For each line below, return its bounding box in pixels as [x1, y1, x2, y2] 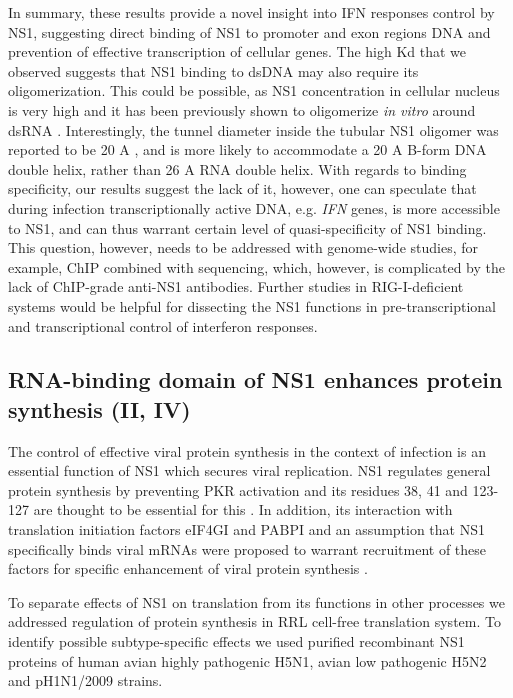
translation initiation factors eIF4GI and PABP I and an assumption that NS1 [8, 519, 485, 540]
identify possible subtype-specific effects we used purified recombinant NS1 [8, 631, 465, 652]
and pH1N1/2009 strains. [8, 670, 163, 691]
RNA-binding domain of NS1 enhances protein [8, 364, 503, 395]
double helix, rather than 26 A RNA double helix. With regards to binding [8, 158, 467, 179]
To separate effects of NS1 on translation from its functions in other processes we [8, 591, 505, 612]
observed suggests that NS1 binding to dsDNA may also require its [8, 60, 419, 81]
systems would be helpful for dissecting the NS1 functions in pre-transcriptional [8, 295, 497, 316]
